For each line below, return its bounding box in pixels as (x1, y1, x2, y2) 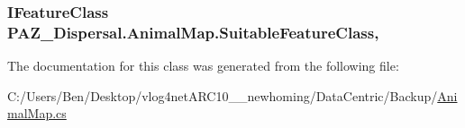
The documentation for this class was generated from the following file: (7, 56, 399, 75)
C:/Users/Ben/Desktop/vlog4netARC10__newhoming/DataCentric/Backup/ (7, 86, 438, 105)
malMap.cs (7, 104, 67, 123)
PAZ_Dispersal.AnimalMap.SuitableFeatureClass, (7, 21, 379, 43)
